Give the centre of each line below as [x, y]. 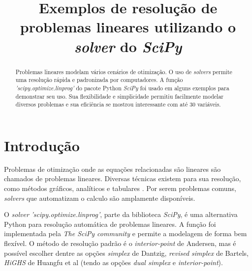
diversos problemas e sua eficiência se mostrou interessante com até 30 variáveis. [118, 104]
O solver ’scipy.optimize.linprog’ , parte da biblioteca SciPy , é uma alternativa [121, 214]
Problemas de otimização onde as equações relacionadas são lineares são [112, 169]
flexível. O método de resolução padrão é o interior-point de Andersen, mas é [120, 243]
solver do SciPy [128, 46]
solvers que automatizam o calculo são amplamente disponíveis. [100, 198]
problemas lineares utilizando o [128, 27]
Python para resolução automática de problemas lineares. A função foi [110, 224]
